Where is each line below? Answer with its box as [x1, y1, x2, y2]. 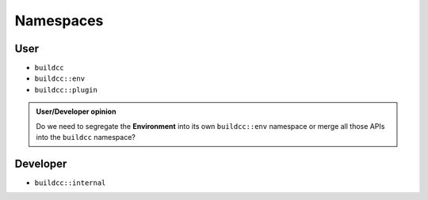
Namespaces [14, 12, 104, 29]
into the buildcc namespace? [36, 133, 136, 142]
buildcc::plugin [34, 85, 98, 94]
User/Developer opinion [36, 107, 117, 116]
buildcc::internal [34, 178, 106, 187]
